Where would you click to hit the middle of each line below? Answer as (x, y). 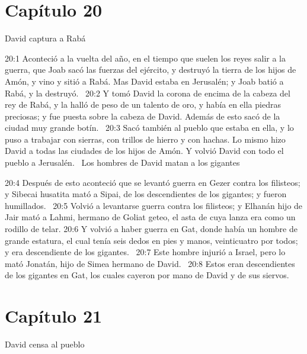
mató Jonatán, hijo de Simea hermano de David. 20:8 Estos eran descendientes (150, 263)
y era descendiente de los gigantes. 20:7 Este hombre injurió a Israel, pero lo (145, 252)
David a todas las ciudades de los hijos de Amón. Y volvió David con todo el (144, 151)
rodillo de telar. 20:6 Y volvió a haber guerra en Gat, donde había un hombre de (151, 229)
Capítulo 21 (54, 316)
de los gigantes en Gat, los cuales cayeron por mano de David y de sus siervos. (147, 275)
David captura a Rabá (45, 38)
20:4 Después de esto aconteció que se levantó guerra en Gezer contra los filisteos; (153, 182)
